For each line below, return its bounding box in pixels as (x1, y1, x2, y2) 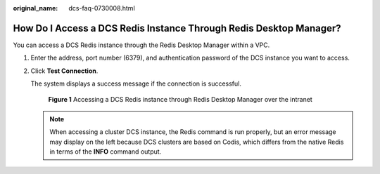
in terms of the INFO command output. (49, 147, 162, 156)
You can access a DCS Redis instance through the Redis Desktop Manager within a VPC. (13, 41, 270, 49)
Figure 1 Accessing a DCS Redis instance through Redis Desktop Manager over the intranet (48, 95, 312, 104)
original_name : (13, 4, 58, 12)
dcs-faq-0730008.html (68, 4, 135, 12)
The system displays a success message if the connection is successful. (30, 79, 242, 88)
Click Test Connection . (30, 67, 99, 75)
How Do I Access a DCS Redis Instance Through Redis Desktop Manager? (13, 22, 341, 34)
